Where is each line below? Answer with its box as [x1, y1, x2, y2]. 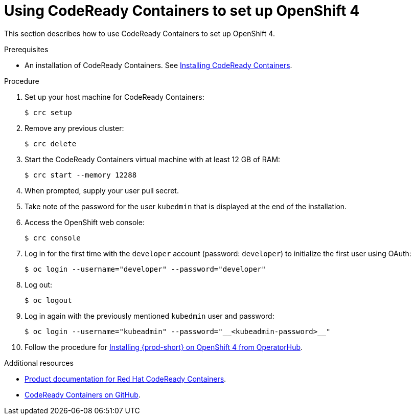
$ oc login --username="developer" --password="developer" [25, 264, 266, 273]
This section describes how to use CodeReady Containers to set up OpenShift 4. [4, 29, 275, 38]
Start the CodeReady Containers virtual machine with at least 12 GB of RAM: [25, 155, 281, 164]
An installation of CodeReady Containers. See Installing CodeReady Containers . [25, 60, 292, 70]
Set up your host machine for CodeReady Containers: [25, 92, 204, 101]
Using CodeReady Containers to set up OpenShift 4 [4, 2, 360, 19]
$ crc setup [25, 108, 72, 117]
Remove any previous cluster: [25, 123, 124, 133]
